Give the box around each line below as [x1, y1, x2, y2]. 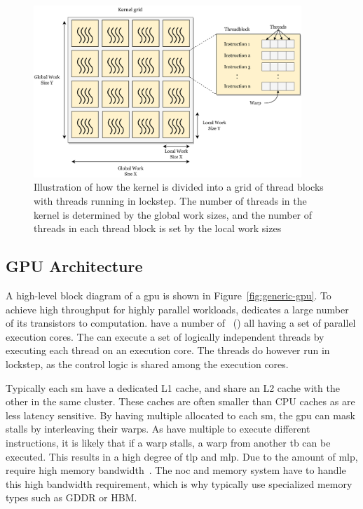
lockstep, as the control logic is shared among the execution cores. [6, 356, 289, 371]
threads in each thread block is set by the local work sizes [34, 221, 282, 236]
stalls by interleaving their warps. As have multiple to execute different [6, 421, 310, 436]
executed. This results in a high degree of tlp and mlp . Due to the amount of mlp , [6, 449, 358, 463]
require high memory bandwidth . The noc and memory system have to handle [6, 463, 346, 477]
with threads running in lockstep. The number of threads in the [34, 194, 307, 208]
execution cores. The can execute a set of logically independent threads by [6, 329, 324, 344]
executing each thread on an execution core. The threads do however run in [6, 343, 330, 358]
